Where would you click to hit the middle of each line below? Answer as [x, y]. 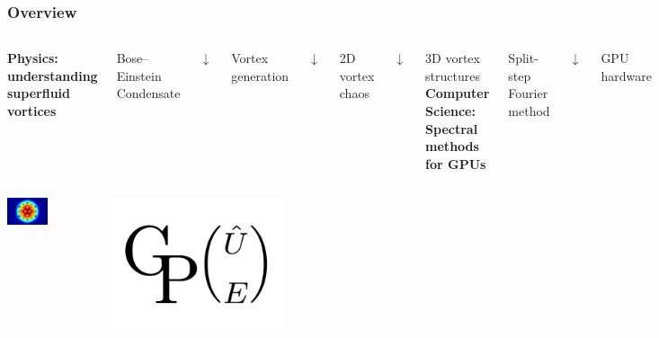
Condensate [148, 93]
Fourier [528, 93]
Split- [523, 58]
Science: [450, 111]
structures [453, 75]
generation [260, 75]
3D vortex [453, 58]
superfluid [39, 93]
